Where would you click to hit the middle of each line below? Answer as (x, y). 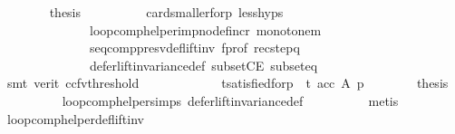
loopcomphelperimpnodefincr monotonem (205, 29)
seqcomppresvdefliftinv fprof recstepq (194, 48)
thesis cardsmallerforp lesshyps (166, 12)
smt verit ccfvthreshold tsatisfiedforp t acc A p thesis (227, 83)
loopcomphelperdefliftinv (75, 118)
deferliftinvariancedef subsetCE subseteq (203, 65)
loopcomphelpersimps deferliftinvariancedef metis (230, 100)
